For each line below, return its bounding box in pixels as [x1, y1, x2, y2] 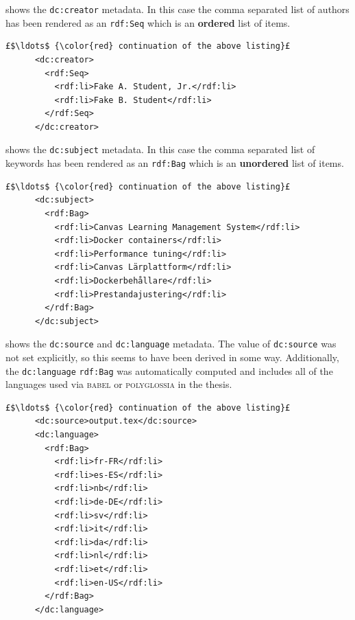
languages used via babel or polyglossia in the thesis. [5, 377, 232, 391]
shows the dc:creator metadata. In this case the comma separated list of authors [5, 2, 350, 16]
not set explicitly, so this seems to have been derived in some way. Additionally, [5, 349, 339, 364]
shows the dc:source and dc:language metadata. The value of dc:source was [5, 336, 336, 351]
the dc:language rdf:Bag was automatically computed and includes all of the [5, 363, 333, 378]
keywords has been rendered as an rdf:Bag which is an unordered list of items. [5, 156, 344, 170]
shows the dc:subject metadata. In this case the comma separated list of [5, 142, 315, 157]
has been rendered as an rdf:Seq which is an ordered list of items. [5, 15, 291, 30]
